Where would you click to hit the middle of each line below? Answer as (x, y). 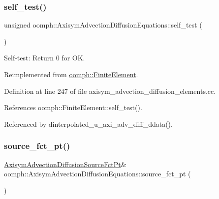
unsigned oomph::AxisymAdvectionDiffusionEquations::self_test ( (103, 25)
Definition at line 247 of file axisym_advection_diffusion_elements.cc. (110, 91)
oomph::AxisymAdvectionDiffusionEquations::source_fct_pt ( (97, 174)
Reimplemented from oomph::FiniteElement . (71, 74)
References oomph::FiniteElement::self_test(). (73, 107)
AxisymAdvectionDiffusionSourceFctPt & (65, 164)
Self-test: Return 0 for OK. (45, 58)
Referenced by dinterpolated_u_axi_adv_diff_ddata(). (88, 124)
